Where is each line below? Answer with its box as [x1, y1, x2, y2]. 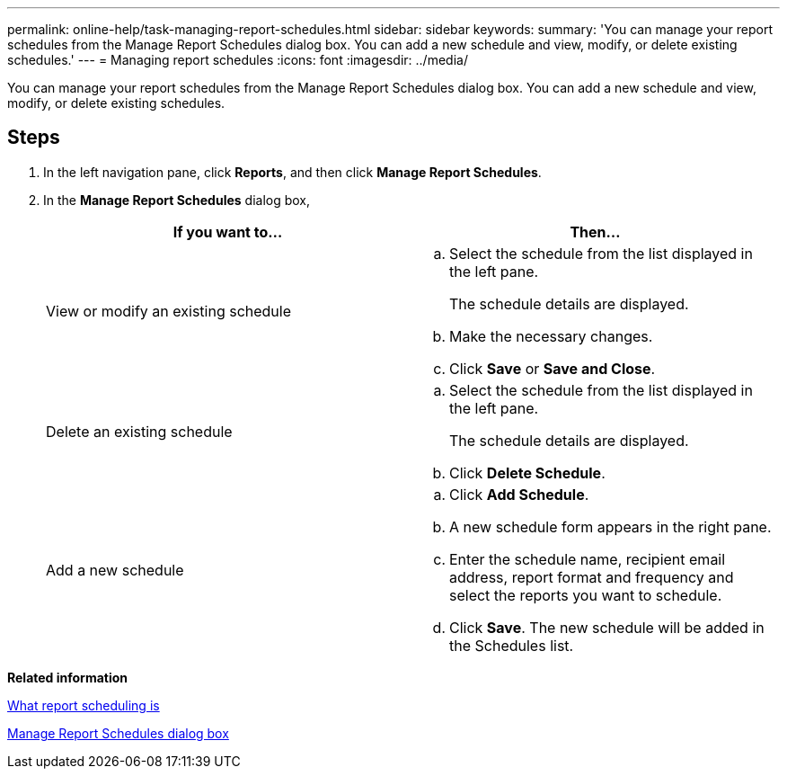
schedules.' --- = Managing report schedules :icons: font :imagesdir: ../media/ [7, 52, 468, 67]
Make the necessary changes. [449, 326, 653, 345]
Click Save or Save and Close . [449, 359, 656, 378]
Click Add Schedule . [449, 485, 589, 504]
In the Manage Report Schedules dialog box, [43, 192, 311, 208]
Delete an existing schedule [46, 422, 233, 441]
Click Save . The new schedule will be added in [449, 618, 765, 637]
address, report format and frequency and [449, 567, 734, 586]
